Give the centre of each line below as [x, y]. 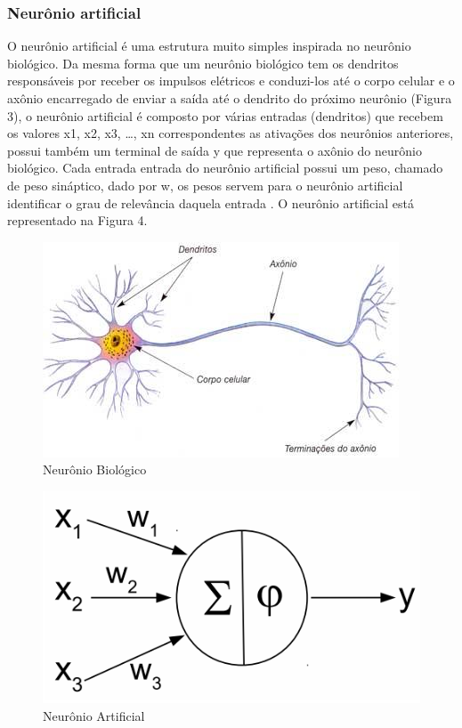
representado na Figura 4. [77, 220]
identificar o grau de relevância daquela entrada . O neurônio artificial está [211, 202]
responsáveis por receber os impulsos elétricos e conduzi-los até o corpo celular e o [231, 81]
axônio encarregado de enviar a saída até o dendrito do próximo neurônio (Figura [230, 98]
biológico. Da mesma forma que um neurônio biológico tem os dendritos [203, 63]
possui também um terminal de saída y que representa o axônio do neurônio [215, 150]
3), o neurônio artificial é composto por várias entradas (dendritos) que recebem [225, 115]
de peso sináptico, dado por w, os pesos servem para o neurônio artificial [205, 185]
